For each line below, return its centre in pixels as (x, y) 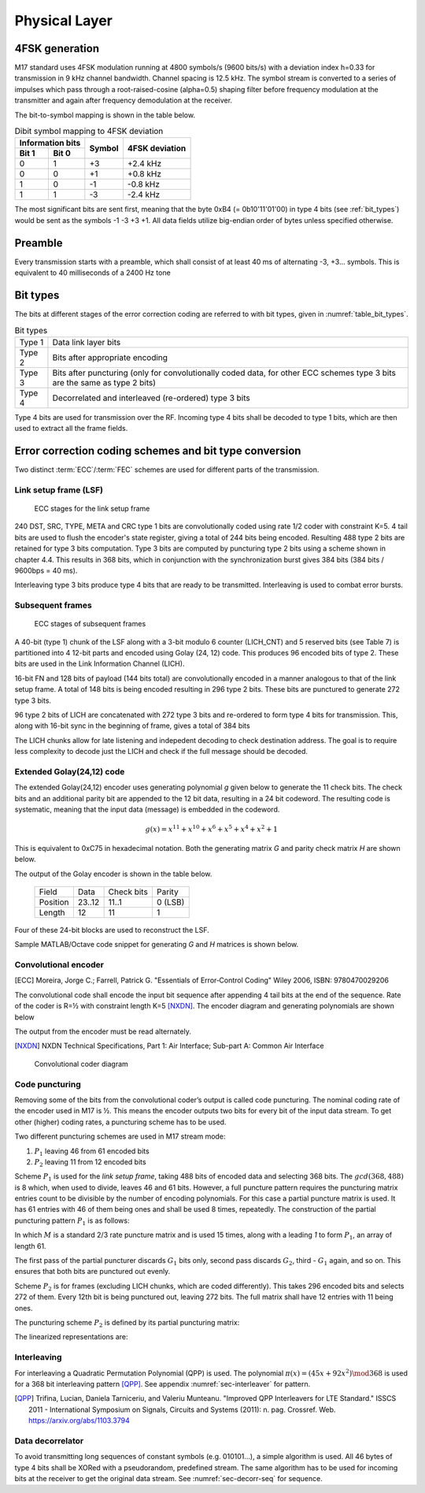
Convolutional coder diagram (81, 1064)
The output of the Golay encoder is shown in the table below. (113, 874)
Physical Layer (64, 20)
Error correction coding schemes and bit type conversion (158, 450)
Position (54, 902)
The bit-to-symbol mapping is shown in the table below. (105, 115)
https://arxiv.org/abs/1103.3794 (79, 1421)
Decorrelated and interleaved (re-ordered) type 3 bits (152, 398)
